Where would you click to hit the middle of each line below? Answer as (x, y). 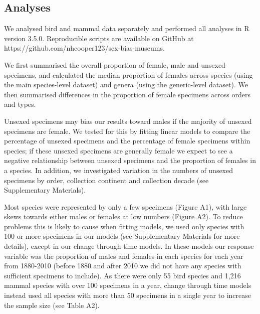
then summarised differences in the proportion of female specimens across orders (127, 94)
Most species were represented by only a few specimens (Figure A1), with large (125, 206)
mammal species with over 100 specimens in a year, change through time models (128, 285)
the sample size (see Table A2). (52, 305)
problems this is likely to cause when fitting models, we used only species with (124, 226)
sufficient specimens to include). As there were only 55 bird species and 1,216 (122, 275)
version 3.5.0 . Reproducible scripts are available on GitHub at (99, 38)
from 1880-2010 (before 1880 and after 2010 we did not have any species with (123, 266)
